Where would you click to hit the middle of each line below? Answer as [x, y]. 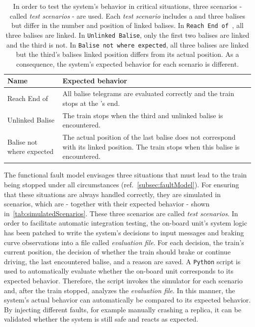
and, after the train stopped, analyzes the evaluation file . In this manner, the [120, 290]
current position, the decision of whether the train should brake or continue [117, 252]
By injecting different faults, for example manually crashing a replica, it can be [123, 309]
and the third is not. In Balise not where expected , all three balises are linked [127, 44]
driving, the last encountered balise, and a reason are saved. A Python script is [122, 261]
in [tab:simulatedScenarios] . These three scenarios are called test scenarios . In [121, 213]
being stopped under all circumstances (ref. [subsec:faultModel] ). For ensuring [122, 184]
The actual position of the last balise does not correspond [149, 137]
